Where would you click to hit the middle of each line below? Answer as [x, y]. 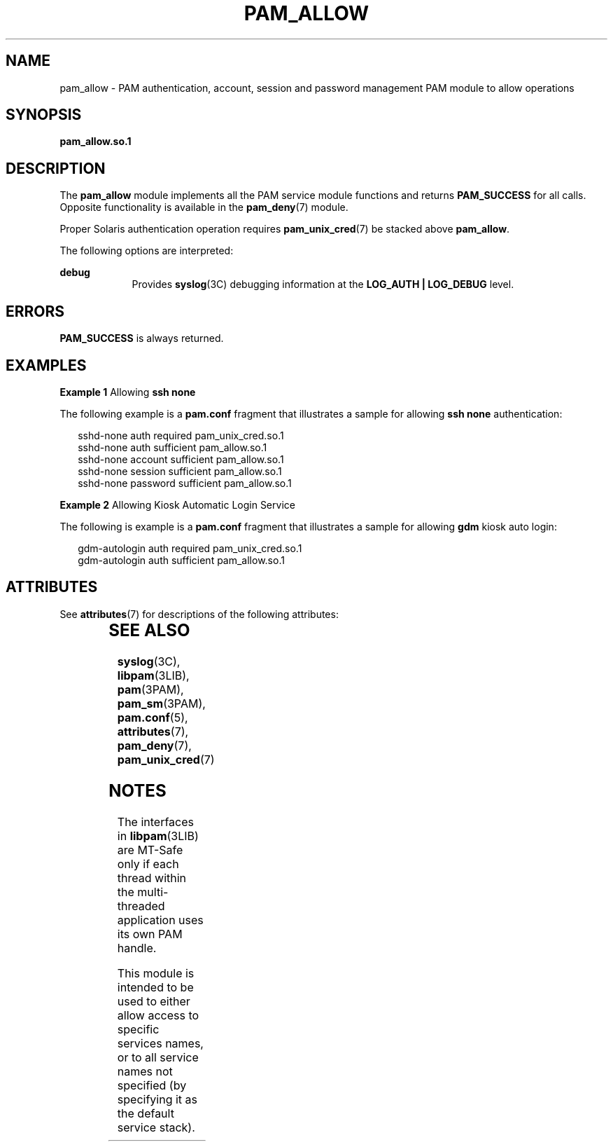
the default [146, 1113]
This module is [156, 973]
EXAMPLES [46, 365]
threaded [141, 906]
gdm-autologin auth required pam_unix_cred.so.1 [190, 548]
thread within [152, 878]
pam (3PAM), [150, 689]
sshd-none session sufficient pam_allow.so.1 [180, 471]
